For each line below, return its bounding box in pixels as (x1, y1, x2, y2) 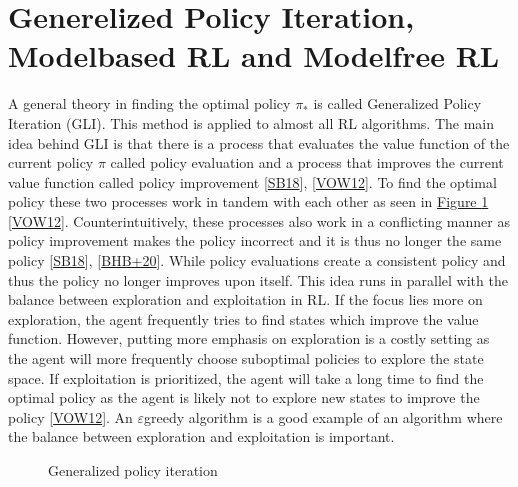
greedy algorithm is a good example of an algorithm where (144, 406, 503, 427)
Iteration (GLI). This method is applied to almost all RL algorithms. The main (8, 112, 495, 133)
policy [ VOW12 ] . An (8, 406, 133, 427)
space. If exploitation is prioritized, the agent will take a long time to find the (8, 367, 484, 388)
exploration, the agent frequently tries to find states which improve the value (8, 308, 479, 329)
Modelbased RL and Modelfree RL (8, 35, 500, 76)
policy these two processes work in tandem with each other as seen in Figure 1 (8, 191, 489, 212)
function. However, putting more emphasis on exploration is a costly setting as (8, 328, 490, 349)
